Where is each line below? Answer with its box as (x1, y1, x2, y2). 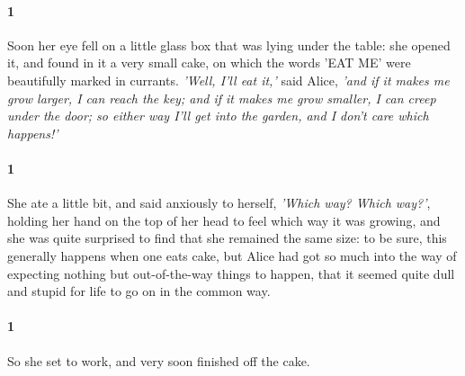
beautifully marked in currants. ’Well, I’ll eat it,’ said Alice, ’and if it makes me (7, 70, 450, 89)
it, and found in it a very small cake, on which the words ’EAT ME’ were (7, 53, 411, 72)
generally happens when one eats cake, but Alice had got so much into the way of (7, 246, 457, 264)
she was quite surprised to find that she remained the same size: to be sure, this (7, 228, 447, 247)
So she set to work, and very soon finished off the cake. (7, 351, 310, 370)
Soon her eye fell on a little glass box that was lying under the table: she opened (7, 35, 451, 54)
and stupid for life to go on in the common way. (7, 282, 271, 300)
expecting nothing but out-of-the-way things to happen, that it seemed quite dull (7, 264, 455, 282)
